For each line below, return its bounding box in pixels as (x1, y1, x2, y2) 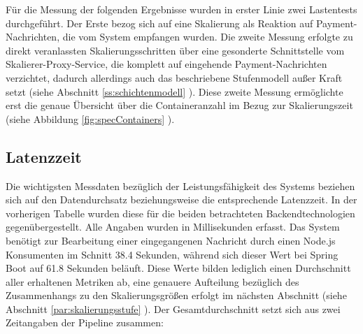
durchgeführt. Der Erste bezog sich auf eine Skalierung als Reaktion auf (6, 15, 313, 30)
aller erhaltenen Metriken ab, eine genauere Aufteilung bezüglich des (6, 274, 299, 289)
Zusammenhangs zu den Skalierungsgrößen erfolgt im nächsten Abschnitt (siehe (6, 288, 347, 303)
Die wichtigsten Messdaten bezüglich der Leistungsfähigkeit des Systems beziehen (6, 178, 355, 193)
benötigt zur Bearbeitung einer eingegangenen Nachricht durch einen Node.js (6, 233, 336, 247)
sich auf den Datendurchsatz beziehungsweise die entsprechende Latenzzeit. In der (6, 192, 357, 207)
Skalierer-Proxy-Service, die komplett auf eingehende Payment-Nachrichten (6, 57, 327, 71)
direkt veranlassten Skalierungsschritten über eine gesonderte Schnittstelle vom (6, 43, 345, 57)
